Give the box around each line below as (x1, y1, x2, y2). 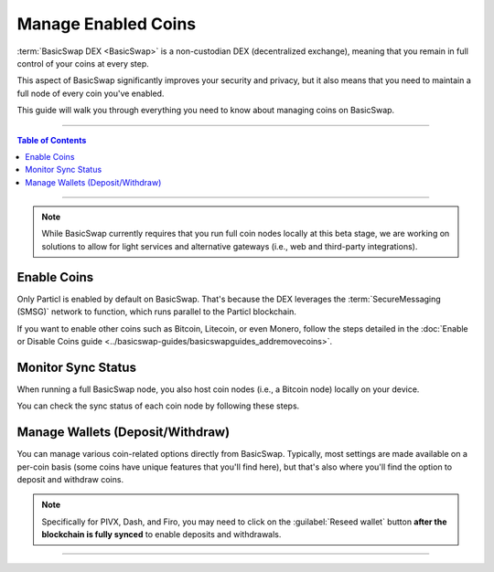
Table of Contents (16, 134, 87, 145)
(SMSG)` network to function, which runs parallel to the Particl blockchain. (16, 306, 297, 317)
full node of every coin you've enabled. (16, 88, 165, 99)
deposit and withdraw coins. (16, 473, 123, 484)
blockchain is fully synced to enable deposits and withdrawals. (41, 529, 282, 540)
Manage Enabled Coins (16, 14, 197, 34)
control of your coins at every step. (16, 58, 150, 69)
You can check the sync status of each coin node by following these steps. (16, 400, 300, 411)
